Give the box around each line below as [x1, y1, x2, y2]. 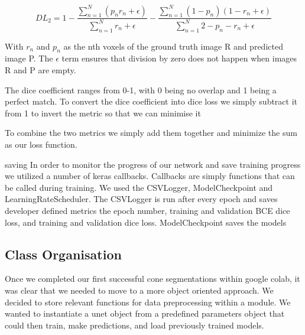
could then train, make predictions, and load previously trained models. [5, 318, 264, 331]
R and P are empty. [5, 64, 76, 76]
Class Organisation [5, 245, 122, 263]
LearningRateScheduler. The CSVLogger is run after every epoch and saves [5, 193, 278, 205]
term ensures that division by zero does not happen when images [61, 52, 297, 64]
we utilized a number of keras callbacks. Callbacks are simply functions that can [5, 170, 295, 182]
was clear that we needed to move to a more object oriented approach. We [5, 284, 274, 296]
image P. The [5, 52, 53, 64]
